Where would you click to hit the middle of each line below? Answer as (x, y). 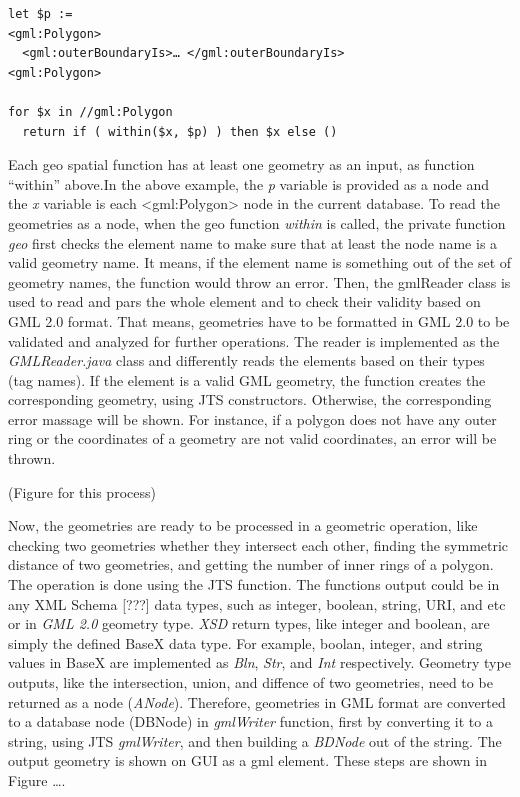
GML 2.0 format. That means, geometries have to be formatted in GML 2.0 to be (259, 320)
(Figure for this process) (82, 491)
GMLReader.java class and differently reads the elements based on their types (246, 360)
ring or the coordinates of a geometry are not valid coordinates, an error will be (252, 438)
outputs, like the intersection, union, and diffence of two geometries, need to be (250, 682)
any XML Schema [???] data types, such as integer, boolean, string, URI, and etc (257, 603)
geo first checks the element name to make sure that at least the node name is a (253, 242)
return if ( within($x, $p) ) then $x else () (180, 131)
